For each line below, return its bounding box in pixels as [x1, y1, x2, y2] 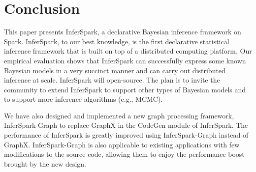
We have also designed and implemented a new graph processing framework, [4, 110, 234, 120]
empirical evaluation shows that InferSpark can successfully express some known [4, 55, 246, 65]
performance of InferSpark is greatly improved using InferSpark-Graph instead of [4, 130, 249, 140]
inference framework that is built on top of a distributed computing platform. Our [4, 46, 252, 56]
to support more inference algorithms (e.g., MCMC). [4, 94, 163, 104]
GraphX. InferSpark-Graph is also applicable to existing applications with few [4, 139, 240, 149]
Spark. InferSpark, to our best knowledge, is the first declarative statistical [4, 36, 229, 46]
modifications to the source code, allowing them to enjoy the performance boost [4, 149, 245, 159]
